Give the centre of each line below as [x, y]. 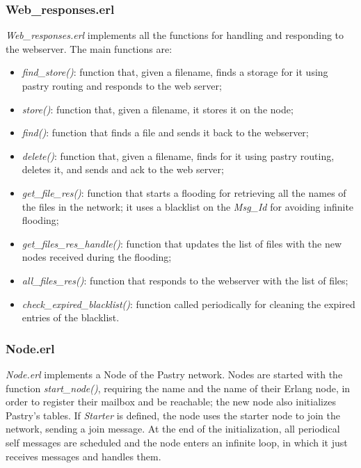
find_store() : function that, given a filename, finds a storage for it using [175, 72]
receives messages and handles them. [83, 456]
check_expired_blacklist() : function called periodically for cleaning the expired [188, 304]
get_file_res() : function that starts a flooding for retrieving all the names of [184, 192]
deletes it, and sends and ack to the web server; [123, 169]
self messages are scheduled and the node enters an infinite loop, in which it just [177, 442]
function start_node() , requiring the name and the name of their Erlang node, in [178, 388]
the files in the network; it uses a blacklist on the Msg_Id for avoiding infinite [188, 206]
